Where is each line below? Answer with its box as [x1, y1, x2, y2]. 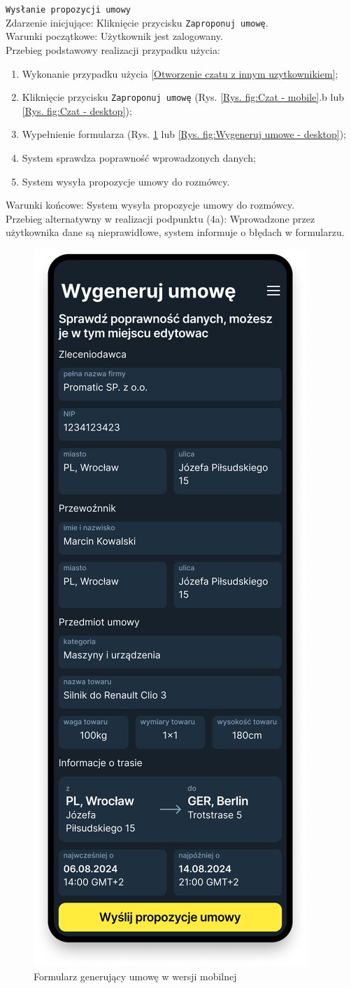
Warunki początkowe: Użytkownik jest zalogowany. [6, 29, 223, 43]
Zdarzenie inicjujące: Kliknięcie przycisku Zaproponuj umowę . [6, 15, 268, 29]
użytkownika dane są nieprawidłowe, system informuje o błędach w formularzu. [6, 225, 345, 239]
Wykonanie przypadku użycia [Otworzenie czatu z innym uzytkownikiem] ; [22, 66, 338, 81]
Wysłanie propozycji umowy [6, 5, 131, 15]
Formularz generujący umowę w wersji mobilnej [34, 968, 237, 983]
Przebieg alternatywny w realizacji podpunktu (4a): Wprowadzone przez [6, 211, 315, 225]
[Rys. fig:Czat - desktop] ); [22, 103, 132, 118]
